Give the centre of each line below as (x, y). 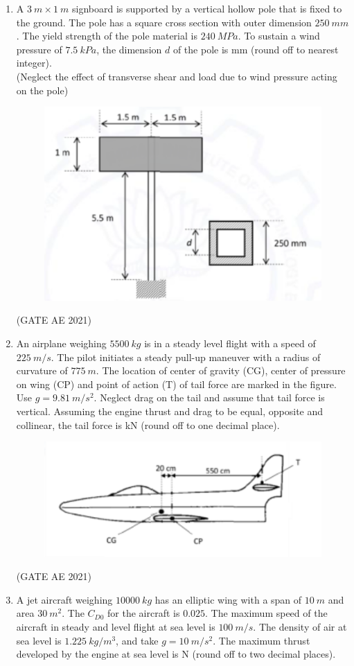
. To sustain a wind (279, 36)
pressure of (39, 49)
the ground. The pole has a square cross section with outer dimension (164, 22)
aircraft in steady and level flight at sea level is (116, 626)
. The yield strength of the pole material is (107, 36)
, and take (137, 640)
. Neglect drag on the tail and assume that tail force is (209, 397)
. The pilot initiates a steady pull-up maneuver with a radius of (186, 357)
